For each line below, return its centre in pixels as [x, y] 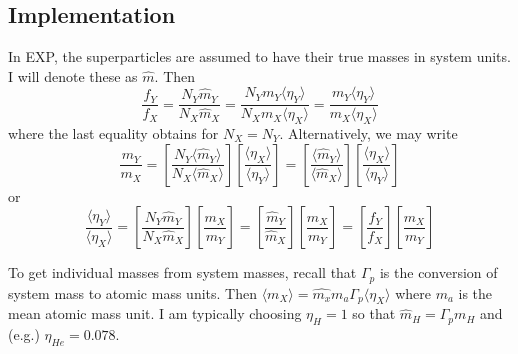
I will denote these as [73, 75]
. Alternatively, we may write [368, 133]
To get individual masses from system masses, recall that [182, 272]
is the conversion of [438, 272]
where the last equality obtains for [113, 133]
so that [374, 313]
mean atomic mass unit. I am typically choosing [155, 313]
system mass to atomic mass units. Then [132, 292]
